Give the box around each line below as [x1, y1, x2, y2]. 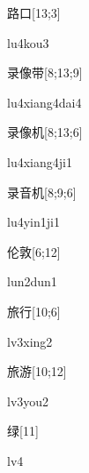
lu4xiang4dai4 [7, 92, 82, 111]
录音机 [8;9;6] [7, 182, 77, 201]
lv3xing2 [7, 332, 53, 350]
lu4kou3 [7, 33, 49, 52]
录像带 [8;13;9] [7, 63, 83, 82]
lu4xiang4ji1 [7, 152, 72, 171]
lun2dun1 [7, 272, 57, 291]
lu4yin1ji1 [7, 212, 60, 231]
